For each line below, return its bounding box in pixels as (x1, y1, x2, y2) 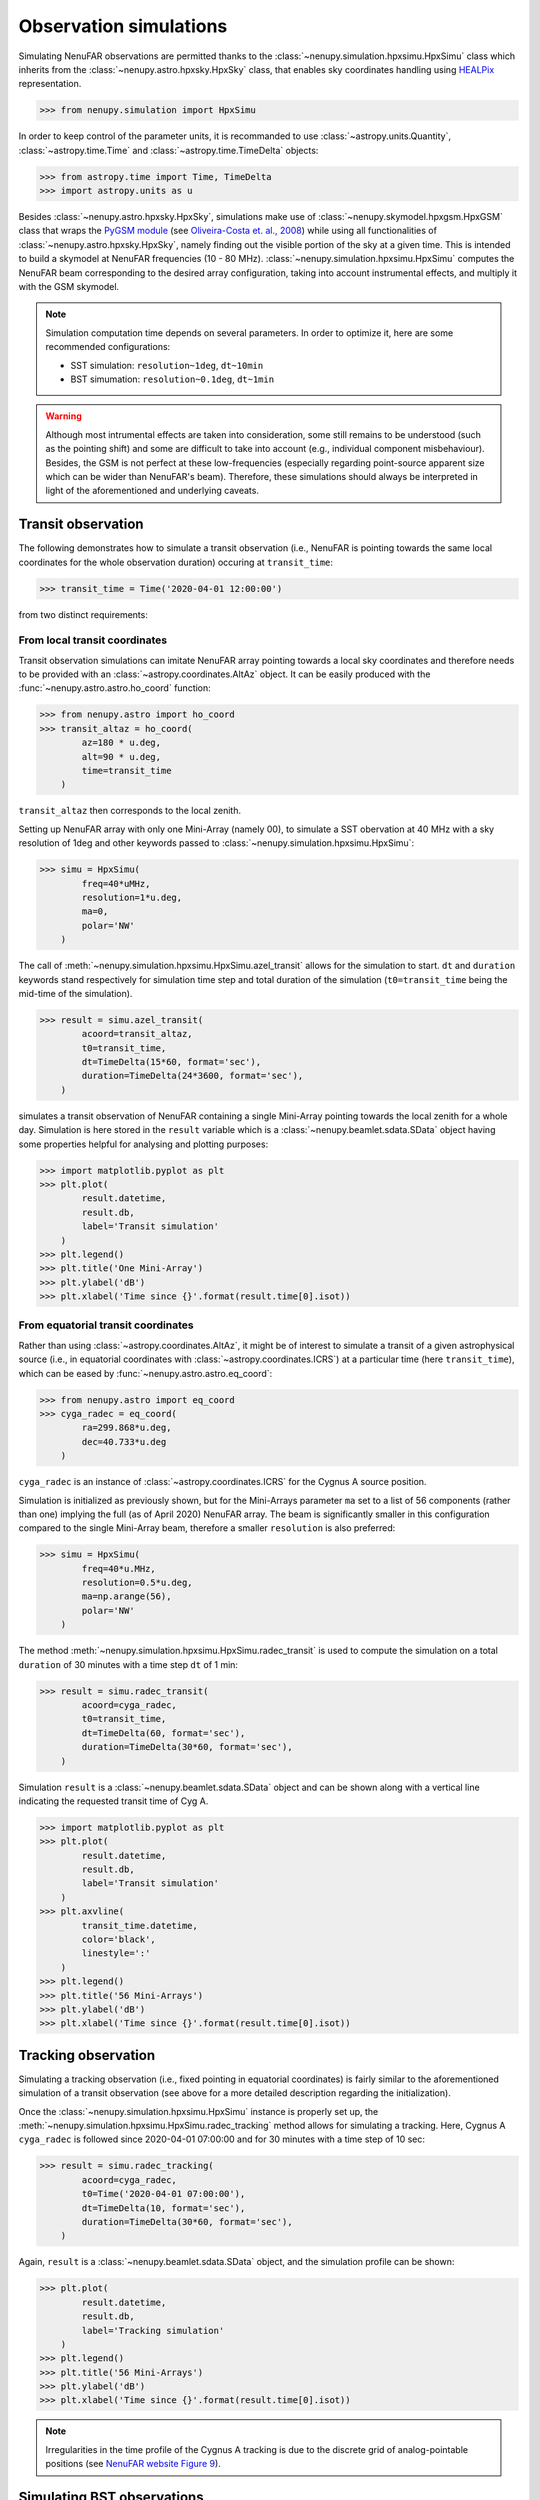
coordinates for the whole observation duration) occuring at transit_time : (18, 556, 334, 568)
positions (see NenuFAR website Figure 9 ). (45, 2458, 222, 2470)
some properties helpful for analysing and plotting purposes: (18, 1138, 269, 1150)
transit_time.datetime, (81, 1920, 199, 1931)
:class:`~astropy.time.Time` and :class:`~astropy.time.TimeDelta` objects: (18, 144, 319, 156)
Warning (45, 410, 82, 422)
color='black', (81, 1934, 157, 1945)
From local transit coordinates (18, 633, 168, 647)
